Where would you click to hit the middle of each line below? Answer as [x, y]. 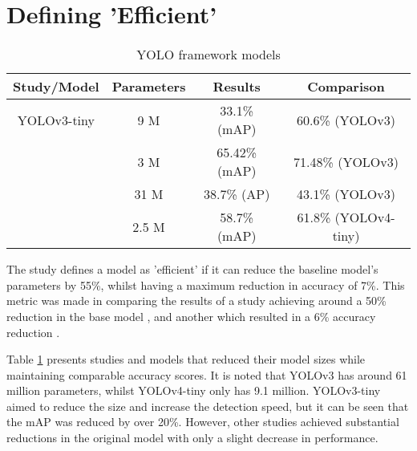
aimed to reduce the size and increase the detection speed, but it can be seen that [208, 406]
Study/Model [56, 87]
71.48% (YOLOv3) [346, 161]
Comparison [346, 87]
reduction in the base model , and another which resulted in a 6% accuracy [191, 316]
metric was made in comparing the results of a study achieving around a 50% [196, 301]
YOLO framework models [208, 55]
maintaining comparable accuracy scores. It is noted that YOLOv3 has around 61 [207, 374]
